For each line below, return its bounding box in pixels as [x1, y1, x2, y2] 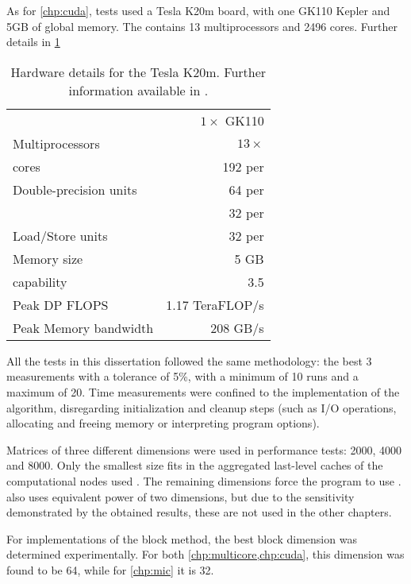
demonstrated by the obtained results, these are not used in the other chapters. [6, 504, 392, 520]
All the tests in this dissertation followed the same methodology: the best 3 [6, 352, 372, 369]
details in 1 [6, 33, 60, 50]
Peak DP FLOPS [13, 295, 109, 314]
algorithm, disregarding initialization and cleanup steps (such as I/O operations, [6, 399, 397, 416]
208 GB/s [210, 318, 264, 337]
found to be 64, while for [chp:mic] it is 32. [6, 561, 214, 578]
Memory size [13, 249, 83, 268]
